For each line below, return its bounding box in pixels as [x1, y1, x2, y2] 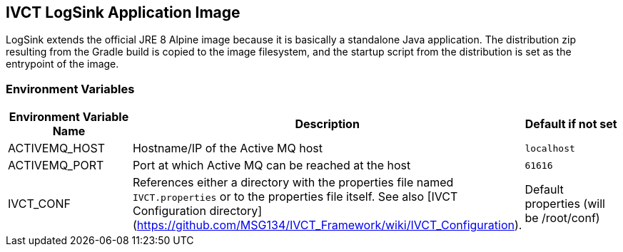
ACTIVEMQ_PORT [8, 158, 104, 173]
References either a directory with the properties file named [132, 175, 454, 190]
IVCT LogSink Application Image [6, 4, 240, 21]
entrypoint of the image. [6, 58, 119, 70]
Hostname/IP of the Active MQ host [132, 141, 323, 156]
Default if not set [525, 117, 617, 132]
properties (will [525, 196, 605, 211]
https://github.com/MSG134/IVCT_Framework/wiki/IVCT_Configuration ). [136, 218, 522, 233]
